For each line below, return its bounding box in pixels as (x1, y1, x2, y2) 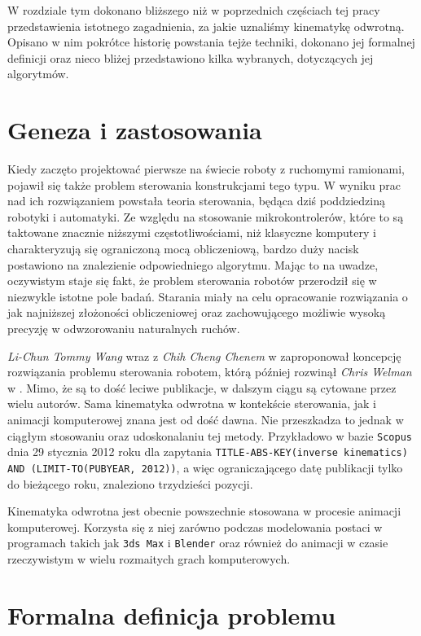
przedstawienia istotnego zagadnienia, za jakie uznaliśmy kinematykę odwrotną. (7, 17, 405, 34)
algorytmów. (7, 65, 69, 82)
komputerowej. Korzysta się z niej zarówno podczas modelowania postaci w (7, 518, 383, 535)
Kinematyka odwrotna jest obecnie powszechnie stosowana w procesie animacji (7, 502, 401, 520)
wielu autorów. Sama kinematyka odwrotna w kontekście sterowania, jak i (7, 395, 376, 412)
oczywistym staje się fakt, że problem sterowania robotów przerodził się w (7, 272, 377, 289)
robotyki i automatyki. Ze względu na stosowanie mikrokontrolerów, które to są (7, 208, 404, 225)
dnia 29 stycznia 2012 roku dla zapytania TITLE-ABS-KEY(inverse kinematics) (7, 443, 408, 460)
